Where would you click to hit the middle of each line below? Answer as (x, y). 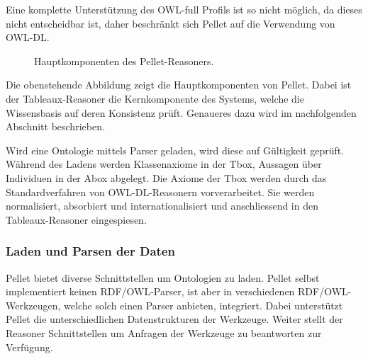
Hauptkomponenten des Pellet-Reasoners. (124, 61)
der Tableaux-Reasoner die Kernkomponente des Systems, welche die (155, 98)
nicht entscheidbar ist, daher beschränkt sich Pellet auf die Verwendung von (171, 23)
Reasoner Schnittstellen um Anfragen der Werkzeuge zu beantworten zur (164, 332)
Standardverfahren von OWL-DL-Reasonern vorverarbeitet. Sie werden (160, 192)
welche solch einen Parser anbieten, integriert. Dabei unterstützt (203, 305)
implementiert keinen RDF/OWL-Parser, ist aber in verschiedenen (150, 291)
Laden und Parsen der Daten (90, 251)
